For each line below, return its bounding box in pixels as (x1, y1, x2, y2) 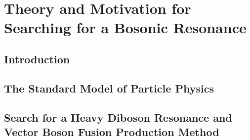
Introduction (4, 51, 70, 66)
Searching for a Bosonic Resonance (4, 17, 247, 38)
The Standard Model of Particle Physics (4, 80, 214, 95)
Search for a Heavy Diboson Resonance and (4, 109, 232, 125)
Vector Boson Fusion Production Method (4, 124, 219, 139)
